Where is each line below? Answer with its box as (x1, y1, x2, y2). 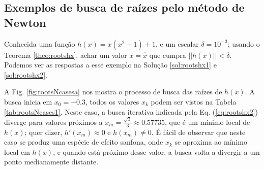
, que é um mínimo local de (165, 116, 250, 127)
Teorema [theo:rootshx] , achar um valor (4, 49, 127, 60)
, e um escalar (155, 38, 199, 49)
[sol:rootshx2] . (4, 69, 48, 80)
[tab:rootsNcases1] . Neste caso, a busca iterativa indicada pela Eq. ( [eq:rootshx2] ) (4, 106, 258, 117)
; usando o (227, 38, 260, 49)
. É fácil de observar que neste (151, 126, 246, 137)
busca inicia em (4, 96, 52, 107)
